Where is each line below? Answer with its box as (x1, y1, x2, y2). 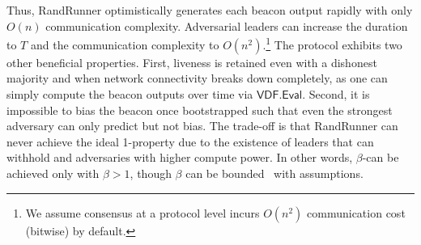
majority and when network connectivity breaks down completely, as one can (6, 70, 388, 87)
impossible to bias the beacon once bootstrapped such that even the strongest (6, 101, 393, 118)
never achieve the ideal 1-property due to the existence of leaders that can (6, 133, 374, 150)
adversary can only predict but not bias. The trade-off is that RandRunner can (6, 117, 398, 134)
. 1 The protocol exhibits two (262, 34, 402, 53)
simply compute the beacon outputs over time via (6, 86, 253, 103)
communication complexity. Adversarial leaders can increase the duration (45, 17, 408, 34)
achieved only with (6, 165, 100, 181)
